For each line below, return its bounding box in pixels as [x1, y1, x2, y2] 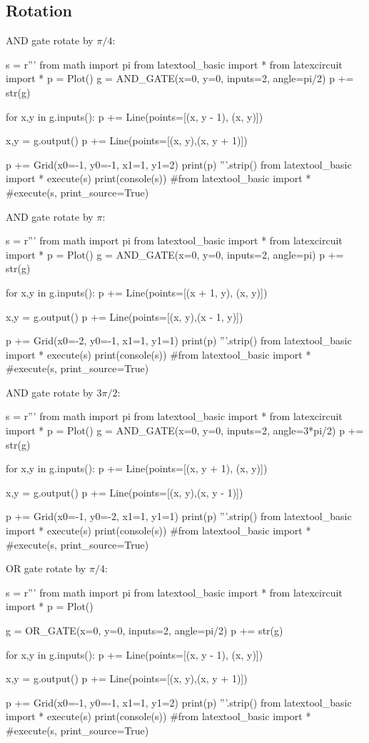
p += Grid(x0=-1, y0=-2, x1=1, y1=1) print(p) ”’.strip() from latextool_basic [6, 509, 352, 524]
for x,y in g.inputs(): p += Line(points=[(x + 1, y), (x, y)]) [6, 284, 268, 299]
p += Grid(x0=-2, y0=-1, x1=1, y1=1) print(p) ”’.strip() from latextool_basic [6, 333, 352, 348]
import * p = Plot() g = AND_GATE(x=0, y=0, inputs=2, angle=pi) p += [6, 246, 344, 261]
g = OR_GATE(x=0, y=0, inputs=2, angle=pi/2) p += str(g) [6, 623, 283, 638]
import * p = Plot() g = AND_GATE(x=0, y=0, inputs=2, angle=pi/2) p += [6, 71, 354, 86]
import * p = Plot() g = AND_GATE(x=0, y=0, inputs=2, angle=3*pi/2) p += [6, 423, 364, 438]
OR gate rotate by [6, 561, 86, 576]
